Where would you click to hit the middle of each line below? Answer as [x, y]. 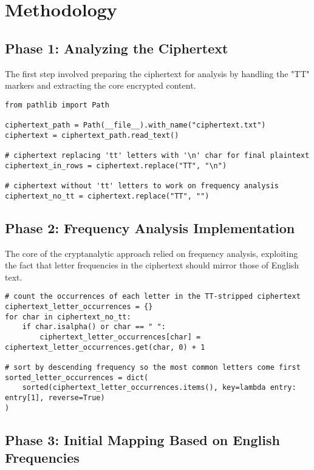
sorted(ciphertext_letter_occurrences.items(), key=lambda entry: [159, 388]
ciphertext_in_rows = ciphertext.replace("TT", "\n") [116, 165]
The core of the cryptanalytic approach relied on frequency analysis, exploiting [152, 253]
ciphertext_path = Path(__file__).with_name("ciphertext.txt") [135, 125]
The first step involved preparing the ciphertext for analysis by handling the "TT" [157, 73]
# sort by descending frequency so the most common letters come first [153, 367]
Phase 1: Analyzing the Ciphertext [117, 48]
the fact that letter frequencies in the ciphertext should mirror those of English [152, 265]
